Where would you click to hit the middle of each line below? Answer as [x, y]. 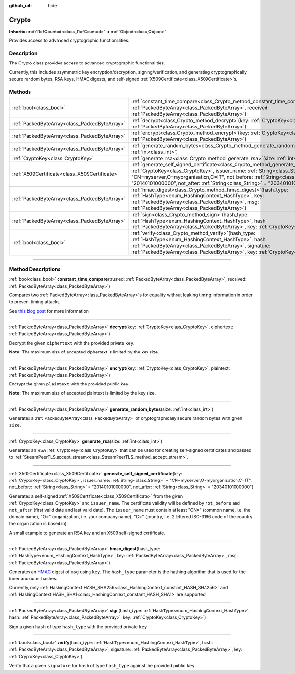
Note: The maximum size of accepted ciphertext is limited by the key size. [84, 352]
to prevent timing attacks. [35, 302]
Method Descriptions [35, 269]
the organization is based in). [39, 524]
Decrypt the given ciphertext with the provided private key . [72, 343]
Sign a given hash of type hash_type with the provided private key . [79, 626]
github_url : [20, 6]
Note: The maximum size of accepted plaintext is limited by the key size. [83, 393]
